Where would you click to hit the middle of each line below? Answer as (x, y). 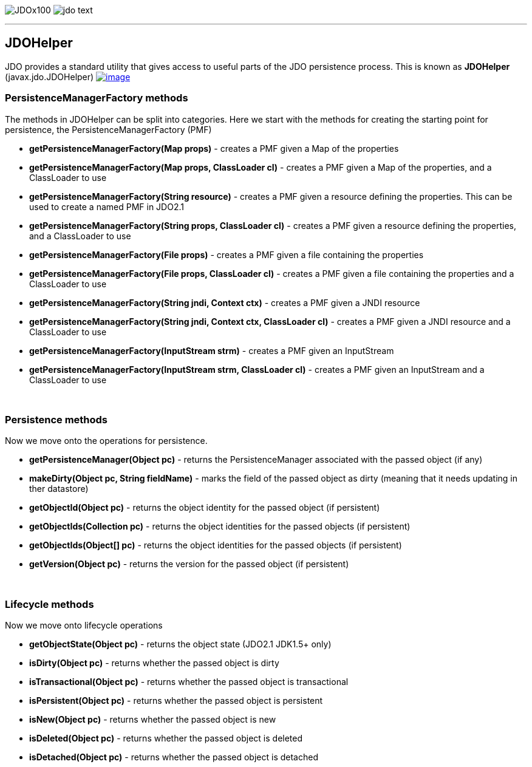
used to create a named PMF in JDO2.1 (107, 206)
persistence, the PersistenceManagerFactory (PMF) (108, 129)
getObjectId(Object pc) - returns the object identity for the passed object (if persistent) (205, 508)
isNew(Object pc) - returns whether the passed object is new (153, 720)
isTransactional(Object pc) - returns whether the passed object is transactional (189, 682)
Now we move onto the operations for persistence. (106, 441)
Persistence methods (56, 419)
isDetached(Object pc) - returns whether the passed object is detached (174, 757)
